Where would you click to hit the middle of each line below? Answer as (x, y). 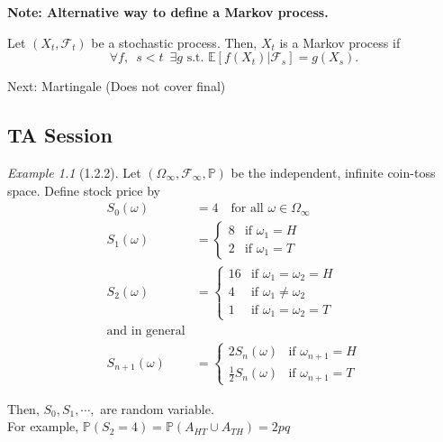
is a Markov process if (340, 42)
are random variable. (157, 408)
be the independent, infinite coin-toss (333, 172)
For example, (43, 426)
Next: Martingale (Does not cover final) (117, 86)
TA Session (60, 135)
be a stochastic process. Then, (174, 42)
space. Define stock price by (84, 190)
